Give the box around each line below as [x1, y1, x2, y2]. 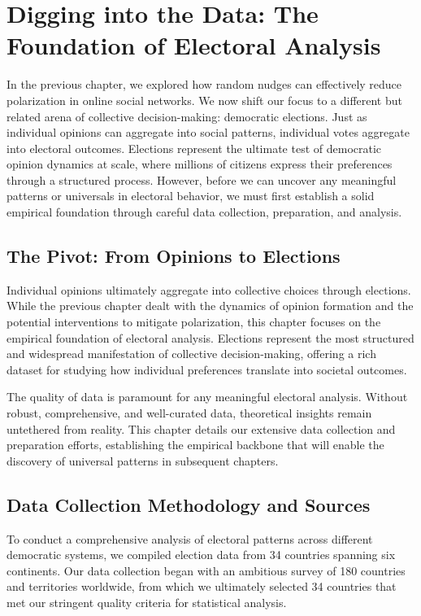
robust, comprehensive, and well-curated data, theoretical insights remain [7, 404, 372, 422]
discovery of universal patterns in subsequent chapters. [7, 452, 279, 469]
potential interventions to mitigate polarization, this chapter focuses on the [7, 313, 381, 330]
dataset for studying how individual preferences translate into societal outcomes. [7, 360, 407, 378]
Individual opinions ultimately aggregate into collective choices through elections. [7, 281, 411, 298]
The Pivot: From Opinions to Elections [7, 243, 341, 269]
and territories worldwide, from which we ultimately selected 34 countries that [7, 578, 397, 595]
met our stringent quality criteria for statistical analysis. [7, 593, 287, 610]
